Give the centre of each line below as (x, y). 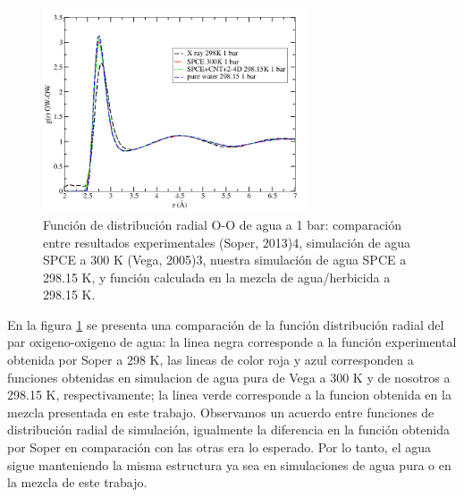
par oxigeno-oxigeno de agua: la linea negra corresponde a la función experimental (232, 342)
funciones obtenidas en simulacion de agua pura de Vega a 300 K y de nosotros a (229, 377)
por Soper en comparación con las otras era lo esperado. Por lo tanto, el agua (219, 447)
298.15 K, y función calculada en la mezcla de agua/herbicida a (217, 277)
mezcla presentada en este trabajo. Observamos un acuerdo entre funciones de (221, 412)
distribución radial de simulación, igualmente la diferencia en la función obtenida (228, 430)
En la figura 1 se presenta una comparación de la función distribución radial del (226, 324)
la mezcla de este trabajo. (77, 482)
